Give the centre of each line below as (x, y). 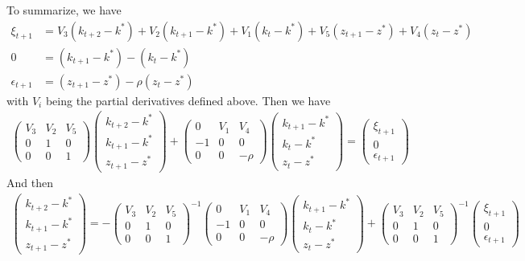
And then (30, 182)
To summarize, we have (64, 10)
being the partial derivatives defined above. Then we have (188, 100)
